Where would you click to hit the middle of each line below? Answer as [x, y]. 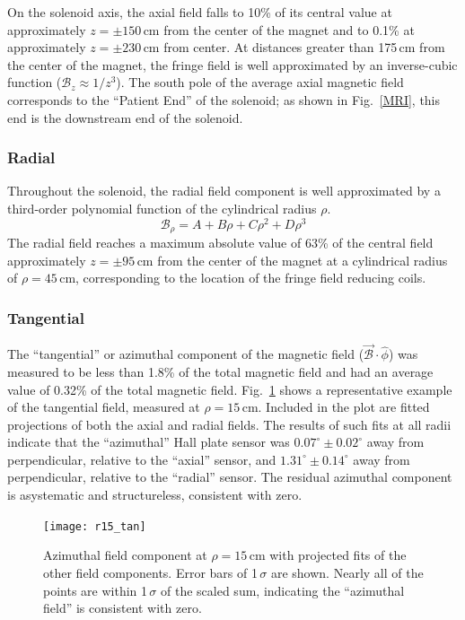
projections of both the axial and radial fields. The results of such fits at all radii [229, 424]
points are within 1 [96, 590]
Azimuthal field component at [125, 555]
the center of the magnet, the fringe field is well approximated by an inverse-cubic [232, 64]
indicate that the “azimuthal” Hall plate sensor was [149, 442]
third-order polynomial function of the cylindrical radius [162, 208]
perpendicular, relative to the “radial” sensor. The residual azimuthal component [230, 477]
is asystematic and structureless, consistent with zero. [155, 495]
